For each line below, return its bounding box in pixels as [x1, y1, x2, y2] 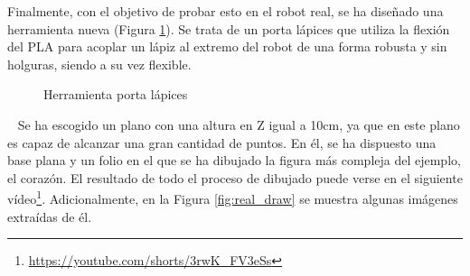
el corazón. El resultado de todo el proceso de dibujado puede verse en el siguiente [7, 168, 463, 187]
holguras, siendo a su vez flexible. [7, 54, 192, 73]
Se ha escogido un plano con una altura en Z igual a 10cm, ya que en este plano [17, 115, 460, 133]
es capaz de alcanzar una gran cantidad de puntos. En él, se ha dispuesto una [7, 133, 437, 152]
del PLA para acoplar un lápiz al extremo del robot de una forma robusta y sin [7, 37, 447, 56]
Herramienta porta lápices [43, 85, 188, 104]
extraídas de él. [7, 207, 92, 225]
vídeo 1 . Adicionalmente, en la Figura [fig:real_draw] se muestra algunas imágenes [7, 187, 458, 207]
